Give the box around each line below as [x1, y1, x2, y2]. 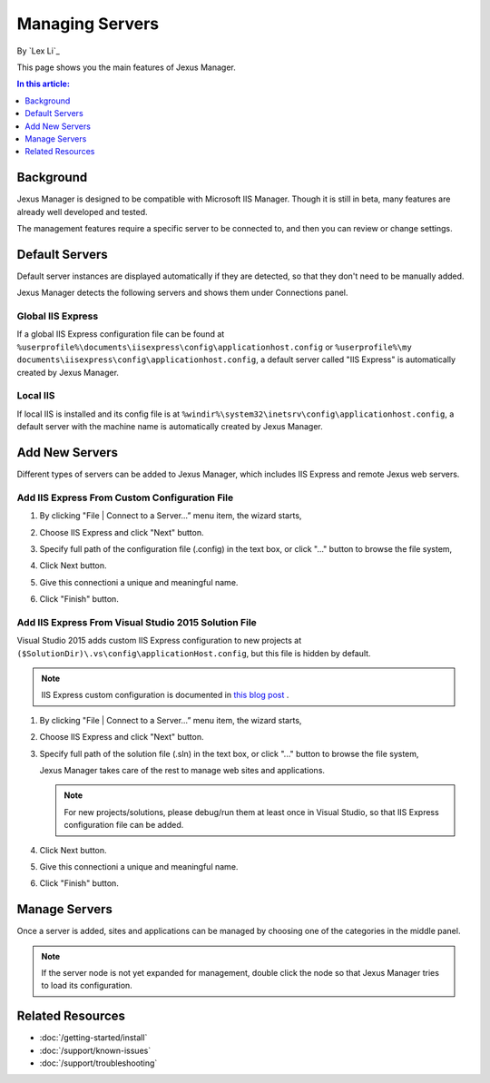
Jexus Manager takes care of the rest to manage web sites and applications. [39, 764, 326, 775]
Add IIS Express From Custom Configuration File [16, 491, 234, 504]
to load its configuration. [41, 980, 133, 991]
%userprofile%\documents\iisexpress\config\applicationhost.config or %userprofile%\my [16, 341, 412, 352]
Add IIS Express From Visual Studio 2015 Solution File [16, 615, 258, 628]
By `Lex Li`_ [16, 45, 61, 56]
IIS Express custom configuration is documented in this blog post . [41, 690, 289, 701]
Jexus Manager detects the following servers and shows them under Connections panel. [16, 287, 348, 299]
